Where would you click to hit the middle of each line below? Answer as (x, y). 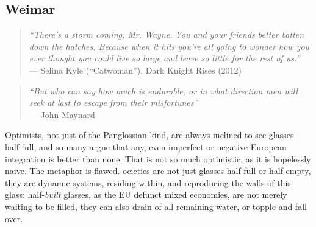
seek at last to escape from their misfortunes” (113, 103)
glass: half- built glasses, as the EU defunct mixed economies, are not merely (146, 194)
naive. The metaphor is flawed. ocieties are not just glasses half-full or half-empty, (158, 171)
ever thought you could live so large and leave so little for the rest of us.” (164, 58)
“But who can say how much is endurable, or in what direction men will (163, 90)
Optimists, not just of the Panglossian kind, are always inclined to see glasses (149, 135)
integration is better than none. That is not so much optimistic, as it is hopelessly (158, 159)
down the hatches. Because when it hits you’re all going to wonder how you (169, 46)
